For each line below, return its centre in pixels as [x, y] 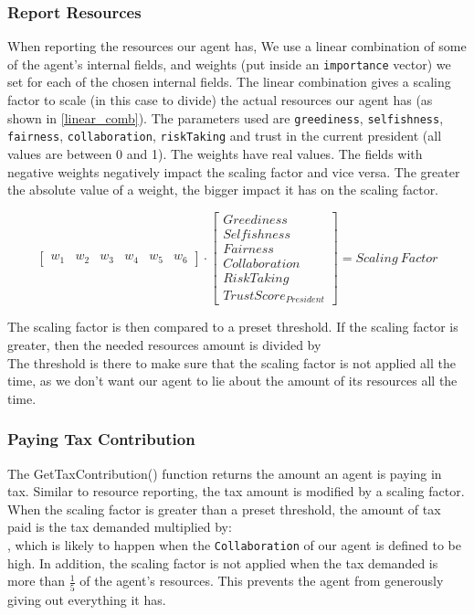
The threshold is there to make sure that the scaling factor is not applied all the [232, 362]
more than [37, 581]
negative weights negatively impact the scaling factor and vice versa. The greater [234, 171]
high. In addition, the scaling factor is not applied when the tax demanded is [223, 562]
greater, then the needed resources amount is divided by [164, 345]
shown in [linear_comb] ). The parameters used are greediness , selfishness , [226, 117]
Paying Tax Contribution [101, 439]
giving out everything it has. [87, 599]
